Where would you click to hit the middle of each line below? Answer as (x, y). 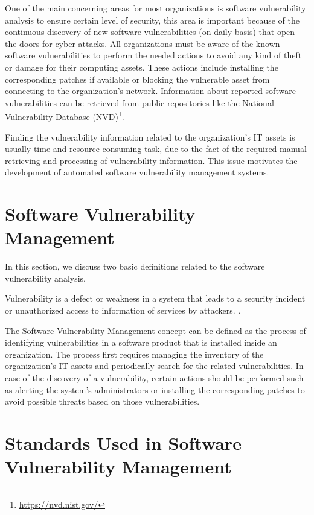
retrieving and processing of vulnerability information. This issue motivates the (151, 160)
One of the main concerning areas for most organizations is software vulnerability (155, 8)
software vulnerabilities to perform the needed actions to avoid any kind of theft (153, 55)
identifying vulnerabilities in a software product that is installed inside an (141, 342)
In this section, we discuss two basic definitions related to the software (135, 266)
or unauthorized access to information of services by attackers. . (123, 310)
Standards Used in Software (123, 443)
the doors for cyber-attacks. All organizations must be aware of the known (143, 43)
